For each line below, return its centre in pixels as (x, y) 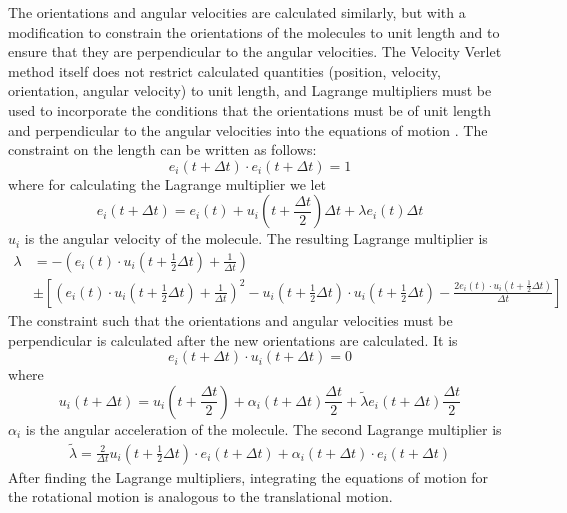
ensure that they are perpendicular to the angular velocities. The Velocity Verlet (255, 51)
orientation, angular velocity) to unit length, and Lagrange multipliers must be (250, 90)
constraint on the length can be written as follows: (162, 149)
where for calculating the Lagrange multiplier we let (167, 183)
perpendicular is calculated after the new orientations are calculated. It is (233, 339)
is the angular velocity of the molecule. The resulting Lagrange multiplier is (256, 238)
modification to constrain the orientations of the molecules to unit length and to (254, 31)
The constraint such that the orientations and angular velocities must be (230, 320)
